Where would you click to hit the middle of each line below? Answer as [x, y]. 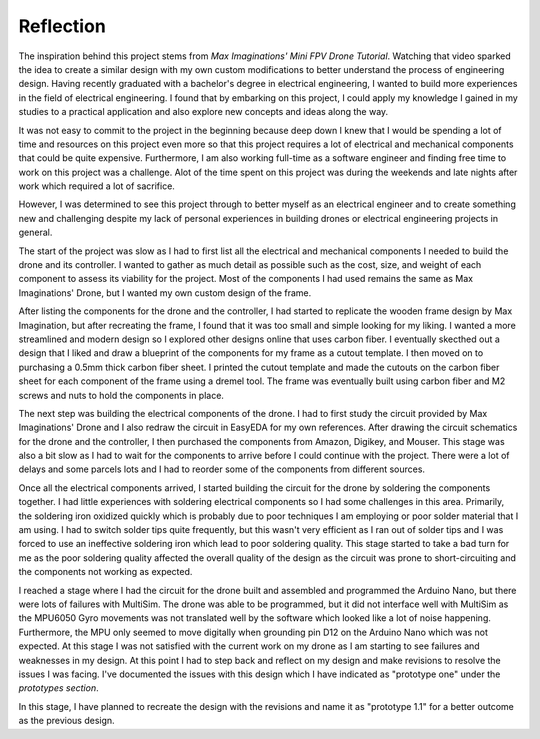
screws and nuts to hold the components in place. [121, 395]
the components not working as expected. [105, 572]
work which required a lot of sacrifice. [96, 186]
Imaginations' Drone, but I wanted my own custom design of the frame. [165, 292]
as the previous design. [66, 721]
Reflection [62, 26]
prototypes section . [58, 688]
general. [35, 232]
